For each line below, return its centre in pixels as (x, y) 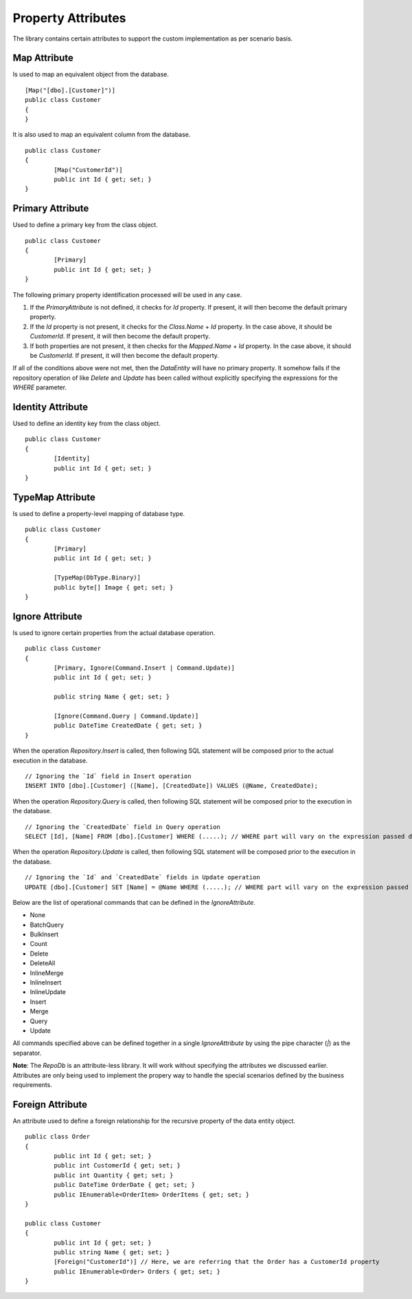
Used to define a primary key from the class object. (85, 225)
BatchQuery (47, 925)
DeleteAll (43, 963)
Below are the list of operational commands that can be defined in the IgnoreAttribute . (134, 902)
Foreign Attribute (50, 1104)
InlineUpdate (48, 992)
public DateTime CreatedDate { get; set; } (128, 726)
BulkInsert (44, 934)
